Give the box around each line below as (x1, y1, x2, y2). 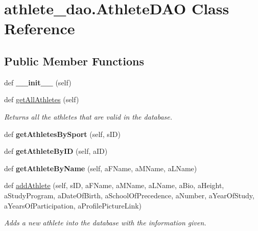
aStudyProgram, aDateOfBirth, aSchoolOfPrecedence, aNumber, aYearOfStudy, (4, 190, 254, 200)
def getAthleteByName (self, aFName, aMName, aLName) (4, 163, 197, 173)
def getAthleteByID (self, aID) (4, 146, 108, 156)
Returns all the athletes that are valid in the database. (4, 111, 173, 122)
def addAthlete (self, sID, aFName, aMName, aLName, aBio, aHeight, (4, 180, 224, 191)
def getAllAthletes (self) (4, 94, 79, 105)
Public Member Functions (4, 53, 144, 68)
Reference (4, 18, 75, 39)
